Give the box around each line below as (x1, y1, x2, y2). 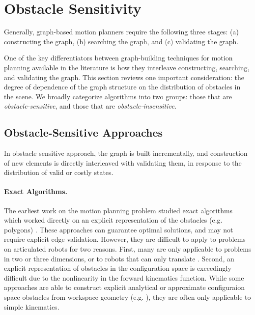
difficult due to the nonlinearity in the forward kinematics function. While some (4, 272, 244, 283)
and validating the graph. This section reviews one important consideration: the (4, 72, 244, 82)
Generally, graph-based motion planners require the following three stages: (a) (4, 27, 239, 37)
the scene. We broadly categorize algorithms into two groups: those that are (4, 91, 232, 101)
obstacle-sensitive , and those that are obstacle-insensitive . (4, 101, 177, 111)
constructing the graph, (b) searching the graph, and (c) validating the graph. (4, 36, 239, 46)
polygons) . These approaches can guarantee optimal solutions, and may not (4, 224, 233, 234)
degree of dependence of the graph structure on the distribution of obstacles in (4, 82, 241, 92)
